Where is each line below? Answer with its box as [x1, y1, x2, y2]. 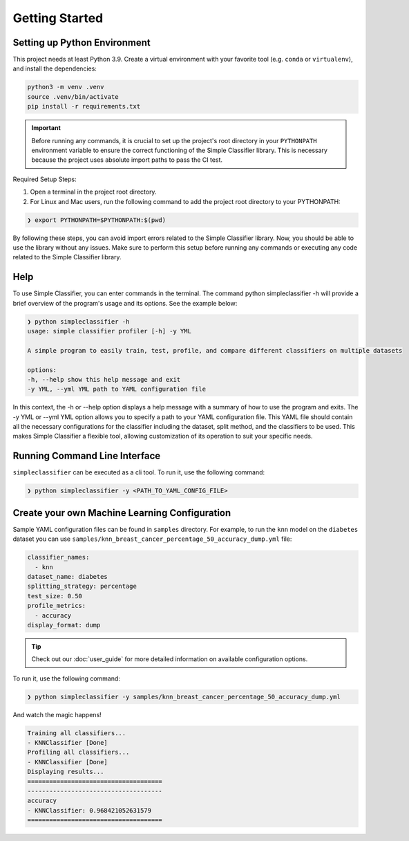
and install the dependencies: [12, 64, 97, 73]
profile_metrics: [27, 602, 86, 610]
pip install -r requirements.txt [27, 102, 141, 111]
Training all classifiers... [27, 729, 126, 737]
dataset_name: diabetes [27, 573, 108, 581]
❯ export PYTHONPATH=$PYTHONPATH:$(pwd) [27, 216, 166, 224]
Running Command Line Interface [12, 450, 161, 462]
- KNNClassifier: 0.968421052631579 [27, 806, 152, 814]
